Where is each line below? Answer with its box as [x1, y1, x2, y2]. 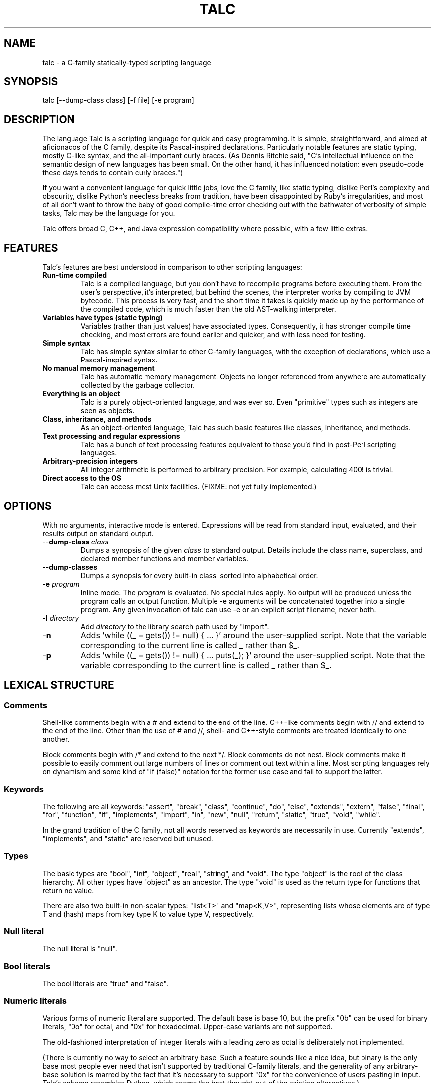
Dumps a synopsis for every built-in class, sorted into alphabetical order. [80, 571, 318, 580]
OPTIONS [4, 499, 52, 512]
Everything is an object [42, 389, 120, 398]
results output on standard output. [42, 529, 154, 538]
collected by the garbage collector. [80, 381, 195, 390]
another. [42, 735, 70, 744]
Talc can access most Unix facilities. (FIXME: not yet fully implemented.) [80, 482, 317, 491]
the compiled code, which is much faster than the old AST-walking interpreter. [80, 305, 336, 314]
